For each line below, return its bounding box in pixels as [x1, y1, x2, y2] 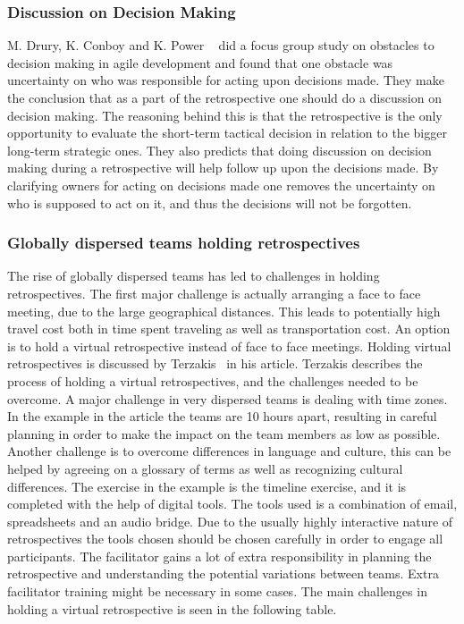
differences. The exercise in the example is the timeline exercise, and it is [7, 476, 407, 495]
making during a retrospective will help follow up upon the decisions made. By [7, 158, 439, 177]
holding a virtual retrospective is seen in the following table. [7, 599, 337, 618]
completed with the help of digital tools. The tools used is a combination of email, [7, 494, 458, 513]
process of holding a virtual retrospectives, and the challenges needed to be [7, 371, 418, 390]
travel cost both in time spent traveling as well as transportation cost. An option [7, 319, 451, 338]
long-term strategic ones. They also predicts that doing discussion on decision [7, 140, 432, 159]
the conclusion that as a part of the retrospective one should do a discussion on [7, 89, 442, 106]
